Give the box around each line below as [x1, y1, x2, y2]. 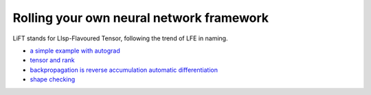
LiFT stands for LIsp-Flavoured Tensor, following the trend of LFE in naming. [12, 34, 228, 42]
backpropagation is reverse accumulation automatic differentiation [30, 66, 218, 74]
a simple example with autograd [30, 46, 120, 55]
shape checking [30, 75, 76, 83]
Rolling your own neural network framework [12, 10, 269, 25]
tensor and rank [30, 56, 75, 64]
